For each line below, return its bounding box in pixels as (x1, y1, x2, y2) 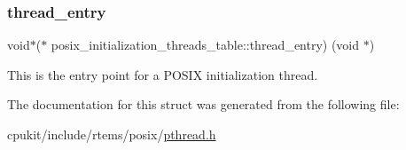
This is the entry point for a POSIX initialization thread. (7, 65, 318, 83)
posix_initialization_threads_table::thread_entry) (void (51, 36, 360, 54)
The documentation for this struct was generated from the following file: (7, 95, 400, 114)
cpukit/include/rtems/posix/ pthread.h (7, 125, 216, 143)
